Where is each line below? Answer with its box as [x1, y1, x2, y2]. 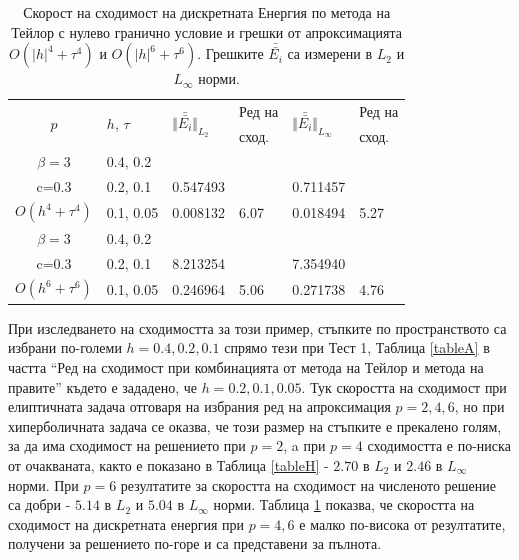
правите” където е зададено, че [8, 376, 197, 397]
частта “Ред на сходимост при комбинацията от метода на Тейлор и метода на [8, 357, 484, 378]
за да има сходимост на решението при [8, 435, 246, 456]
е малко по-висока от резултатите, [299, 513, 506, 534]
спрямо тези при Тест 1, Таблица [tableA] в [224, 337, 490, 358]
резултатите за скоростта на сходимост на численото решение [120, 474, 497, 495]
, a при [283, 435, 326, 456]
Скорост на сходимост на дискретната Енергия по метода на [23, 2, 391, 22]
